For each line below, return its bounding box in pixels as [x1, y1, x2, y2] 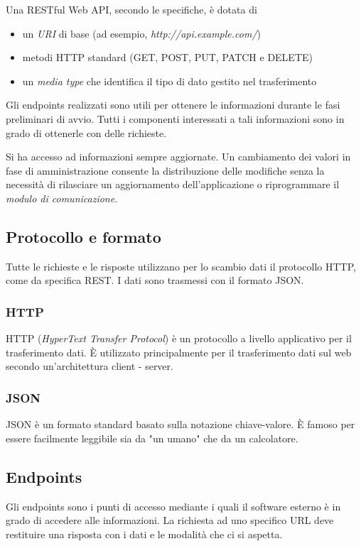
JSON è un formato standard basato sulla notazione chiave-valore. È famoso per [6, 417, 355, 432]
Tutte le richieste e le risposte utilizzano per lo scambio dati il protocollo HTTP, [6, 258, 356, 273]
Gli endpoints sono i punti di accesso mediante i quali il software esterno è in [6, 498, 341, 513]
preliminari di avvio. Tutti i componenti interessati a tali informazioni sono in [6, 111, 345, 126]
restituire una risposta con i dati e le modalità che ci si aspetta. [6, 526, 283, 541]
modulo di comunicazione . [6, 190, 118, 205]
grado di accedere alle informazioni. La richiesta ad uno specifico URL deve [6, 513, 334, 528]
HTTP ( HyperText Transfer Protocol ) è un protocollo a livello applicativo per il [6, 331, 352, 346]
